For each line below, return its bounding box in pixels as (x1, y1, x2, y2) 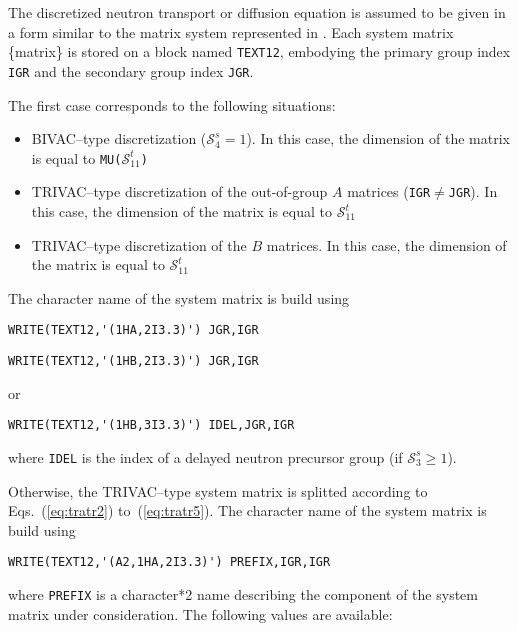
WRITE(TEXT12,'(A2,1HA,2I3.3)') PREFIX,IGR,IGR (8, 555, 331, 570)
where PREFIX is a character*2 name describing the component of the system (8, 584, 478, 605)
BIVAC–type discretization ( (31, 128, 207, 149)
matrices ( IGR (347, 181, 431, 202)
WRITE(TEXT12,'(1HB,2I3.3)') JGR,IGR (8, 354, 259, 369)
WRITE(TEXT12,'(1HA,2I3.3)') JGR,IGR (8, 323, 259, 338)
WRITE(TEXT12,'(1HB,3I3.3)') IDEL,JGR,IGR (8, 418, 295, 433)
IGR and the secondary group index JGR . (8, 60, 254, 81)
